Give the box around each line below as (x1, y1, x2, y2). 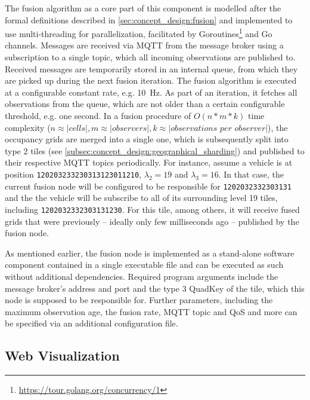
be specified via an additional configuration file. (5, 317, 178, 329)
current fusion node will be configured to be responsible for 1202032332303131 (5, 179, 292, 192)
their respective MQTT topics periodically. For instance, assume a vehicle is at (5, 156, 293, 169)
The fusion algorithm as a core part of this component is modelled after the (5, 2, 281, 14)
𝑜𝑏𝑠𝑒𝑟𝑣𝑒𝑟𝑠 (111, 124, 147, 133)
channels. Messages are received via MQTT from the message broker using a (5, 39, 284, 51)
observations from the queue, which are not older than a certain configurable (5, 97, 285, 110)
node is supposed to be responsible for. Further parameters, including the (5, 294, 273, 306)
